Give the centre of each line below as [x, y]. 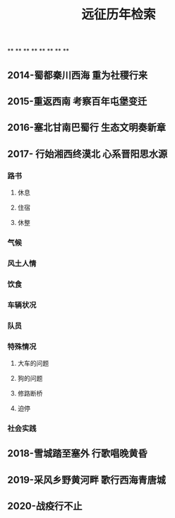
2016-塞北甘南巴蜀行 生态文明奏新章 [86, 128]
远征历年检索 [118, 15]
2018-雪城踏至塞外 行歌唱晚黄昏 [77, 454]
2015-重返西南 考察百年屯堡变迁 [77, 101]
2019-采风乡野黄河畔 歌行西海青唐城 [86, 479]
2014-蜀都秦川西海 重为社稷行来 [78, 75]
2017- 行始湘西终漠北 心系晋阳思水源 [87, 154]
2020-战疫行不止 [45, 506]
